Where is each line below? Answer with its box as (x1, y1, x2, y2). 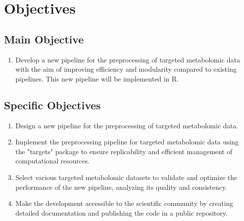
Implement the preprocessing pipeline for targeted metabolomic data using (15, 137, 239, 147)
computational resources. (15, 156, 90, 166)
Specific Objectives (4, 97, 101, 112)
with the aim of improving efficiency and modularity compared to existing (15, 64, 237, 74)
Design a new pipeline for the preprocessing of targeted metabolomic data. (15, 120, 239, 130)
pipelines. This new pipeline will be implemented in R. (15, 73, 179, 83)
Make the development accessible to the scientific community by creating (15, 198, 233, 208)
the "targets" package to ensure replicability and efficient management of (15, 146, 233, 156)
